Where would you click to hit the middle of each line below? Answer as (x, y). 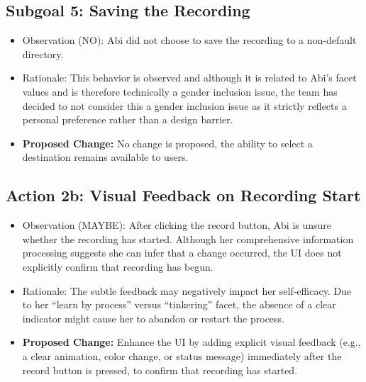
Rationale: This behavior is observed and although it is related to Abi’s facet (189, 78)
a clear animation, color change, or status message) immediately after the (182, 355)
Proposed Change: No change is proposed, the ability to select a (167, 143)
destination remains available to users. (105, 157)
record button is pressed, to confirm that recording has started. (160, 370)
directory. (43, 54)
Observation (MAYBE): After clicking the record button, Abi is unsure (177, 225)
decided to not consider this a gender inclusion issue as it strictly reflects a (184, 105)
